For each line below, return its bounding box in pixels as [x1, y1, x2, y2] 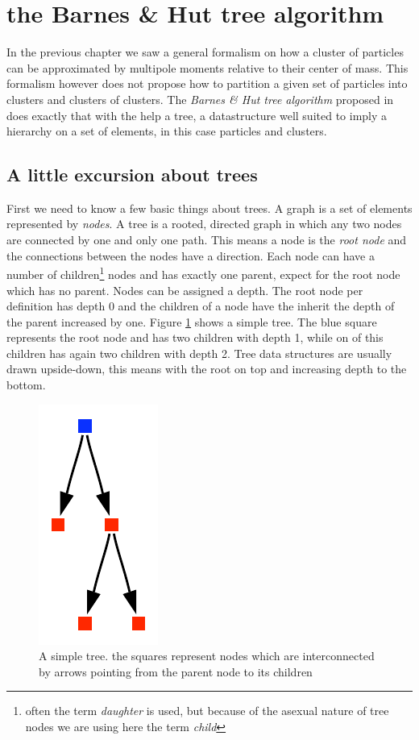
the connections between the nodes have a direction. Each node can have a [6, 247, 375, 264]
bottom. [6, 376, 46, 393]
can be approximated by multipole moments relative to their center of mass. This [6, 59, 409, 76]
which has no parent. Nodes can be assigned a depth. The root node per [6, 281, 363, 298]
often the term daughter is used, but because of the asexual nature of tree [25, 702, 389, 719]
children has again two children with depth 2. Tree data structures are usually [6, 344, 392, 361]
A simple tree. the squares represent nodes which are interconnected [39, 647, 375, 664]
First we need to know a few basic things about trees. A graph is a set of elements [6, 199, 413, 216]
